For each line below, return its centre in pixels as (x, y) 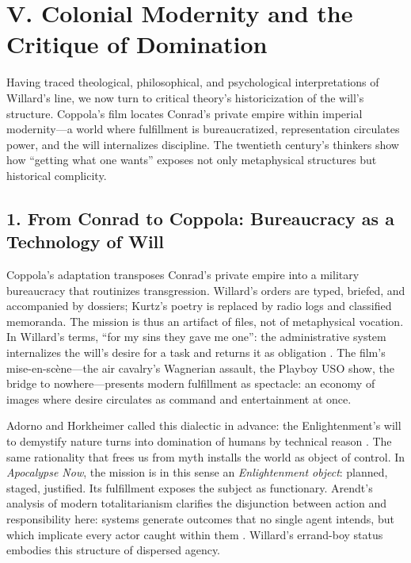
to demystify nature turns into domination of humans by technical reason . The (199, 441)
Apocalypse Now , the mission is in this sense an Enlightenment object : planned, (197, 472)
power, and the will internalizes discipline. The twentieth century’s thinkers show (203, 144)
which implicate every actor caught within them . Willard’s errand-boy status (195, 534)
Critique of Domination (137, 44)
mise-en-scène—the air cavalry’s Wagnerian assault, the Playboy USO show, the (200, 368)
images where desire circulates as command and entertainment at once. (179, 398)
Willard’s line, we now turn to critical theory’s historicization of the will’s (185, 97)
